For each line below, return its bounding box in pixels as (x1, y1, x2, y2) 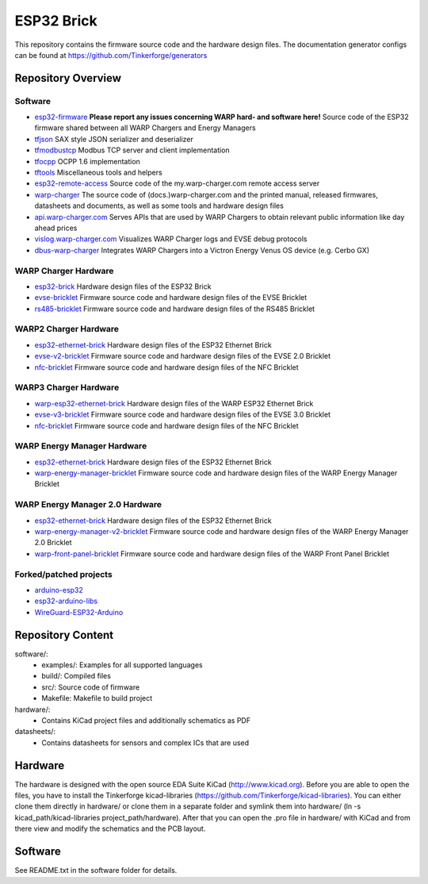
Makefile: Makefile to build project (41, 694, 153, 703)
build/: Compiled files (41, 671, 111, 681)
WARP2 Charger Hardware (14, 324, 119, 335)
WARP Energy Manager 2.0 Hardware (14, 499, 162, 510)
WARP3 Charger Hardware (14, 382, 120, 393)
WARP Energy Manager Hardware (14, 440, 147, 452)
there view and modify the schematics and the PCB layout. (14, 824, 206, 833)
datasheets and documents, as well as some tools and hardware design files (34, 201, 285, 210)
